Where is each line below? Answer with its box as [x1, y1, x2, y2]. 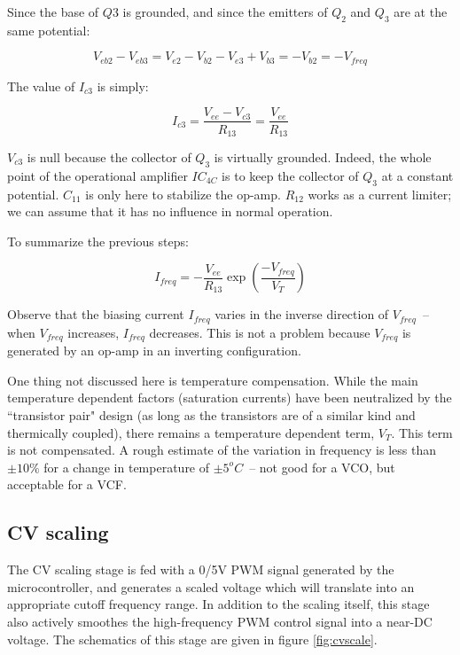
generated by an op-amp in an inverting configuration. [7, 341, 301, 360]
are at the [394, 3, 448, 20]
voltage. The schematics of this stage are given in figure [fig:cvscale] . [7, 629, 378, 648]
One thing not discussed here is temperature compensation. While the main [7, 370, 418, 389]
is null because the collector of [27, 147, 191, 166]
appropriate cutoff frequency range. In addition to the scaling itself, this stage [7, 595, 430, 613]
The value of [7, 76, 75, 95]
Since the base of [7, 3, 99, 20]
